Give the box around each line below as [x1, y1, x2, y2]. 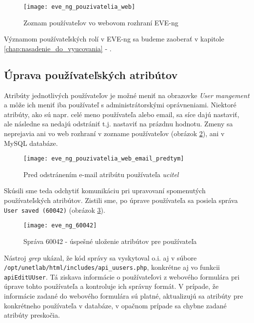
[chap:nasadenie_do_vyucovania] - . [4, 43, 112, 53]
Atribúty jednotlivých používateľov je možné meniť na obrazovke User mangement [4, 90, 250, 100]
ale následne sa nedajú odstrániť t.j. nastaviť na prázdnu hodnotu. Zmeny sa [4, 119, 233, 129]
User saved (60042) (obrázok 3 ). [4, 204, 105, 215]
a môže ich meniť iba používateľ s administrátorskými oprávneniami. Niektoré [4, 100, 236, 110]
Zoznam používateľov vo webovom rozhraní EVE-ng [23, 17, 178, 27]
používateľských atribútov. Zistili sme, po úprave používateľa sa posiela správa [4, 195, 238, 205]
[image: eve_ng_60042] [23, 222, 97, 229]
